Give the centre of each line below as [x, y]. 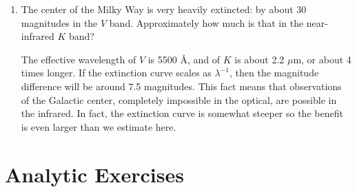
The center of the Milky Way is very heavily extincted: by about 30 [164, 9]
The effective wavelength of [79, 59]
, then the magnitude [274, 73]
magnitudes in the [59, 22]
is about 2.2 [259, 59]
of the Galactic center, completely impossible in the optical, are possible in [179, 99]
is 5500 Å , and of [184, 59]
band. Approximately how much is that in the [206, 22]
